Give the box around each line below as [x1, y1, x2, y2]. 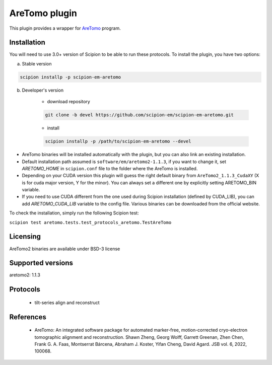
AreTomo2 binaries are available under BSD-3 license [9, 246, 120, 252]
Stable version [22, 60, 52, 66]
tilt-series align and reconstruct [34, 300, 100, 306]
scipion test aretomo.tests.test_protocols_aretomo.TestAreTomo [9, 220, 172, 225]
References [9, 313, 46, 321]
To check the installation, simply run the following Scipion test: [9, 210, 139, 216]
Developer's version [22, 87, 64, 93]
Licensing [9, 232, 41, 241]
